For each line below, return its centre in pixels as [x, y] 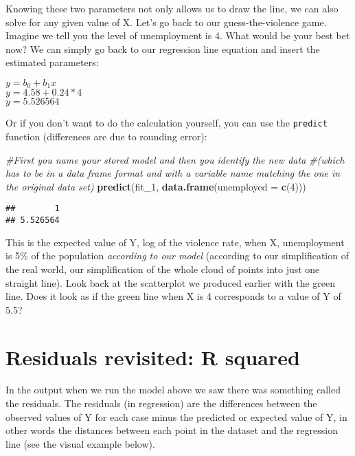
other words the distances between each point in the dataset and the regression [172, 430]
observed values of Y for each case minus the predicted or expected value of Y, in [176, 416]
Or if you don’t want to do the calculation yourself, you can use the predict [167, 123]
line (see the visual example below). [80, 443]
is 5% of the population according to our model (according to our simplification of [177, 256]
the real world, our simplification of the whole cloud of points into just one [163, 269]
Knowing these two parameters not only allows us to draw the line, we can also [172, 8]
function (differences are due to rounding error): [106, 137]
